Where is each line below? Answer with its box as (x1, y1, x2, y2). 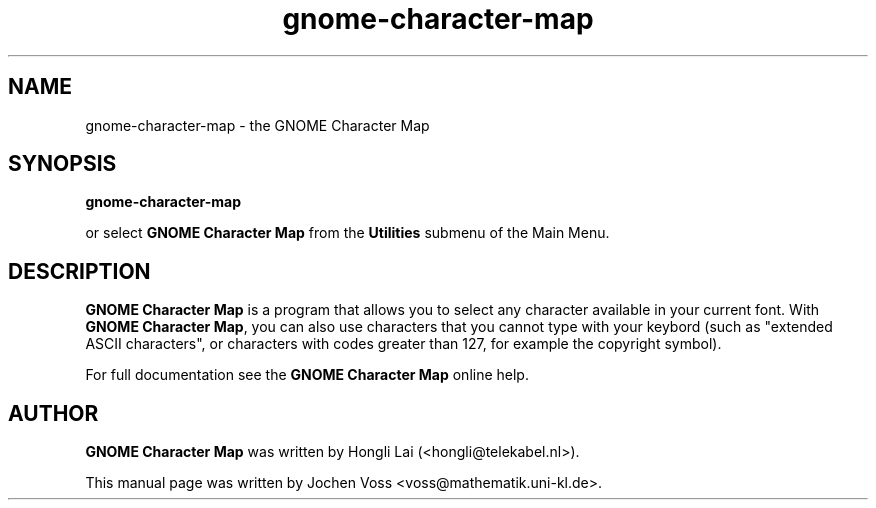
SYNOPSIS (8, 151, 117, 177)
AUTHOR (8, 400, 99, 426)
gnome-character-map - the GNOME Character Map (85, 116, 430, 134)
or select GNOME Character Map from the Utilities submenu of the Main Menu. (85, 224, 610, 242)
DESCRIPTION (8, 258, 151, 284)
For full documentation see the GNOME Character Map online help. (85, 366, 529, 384)
